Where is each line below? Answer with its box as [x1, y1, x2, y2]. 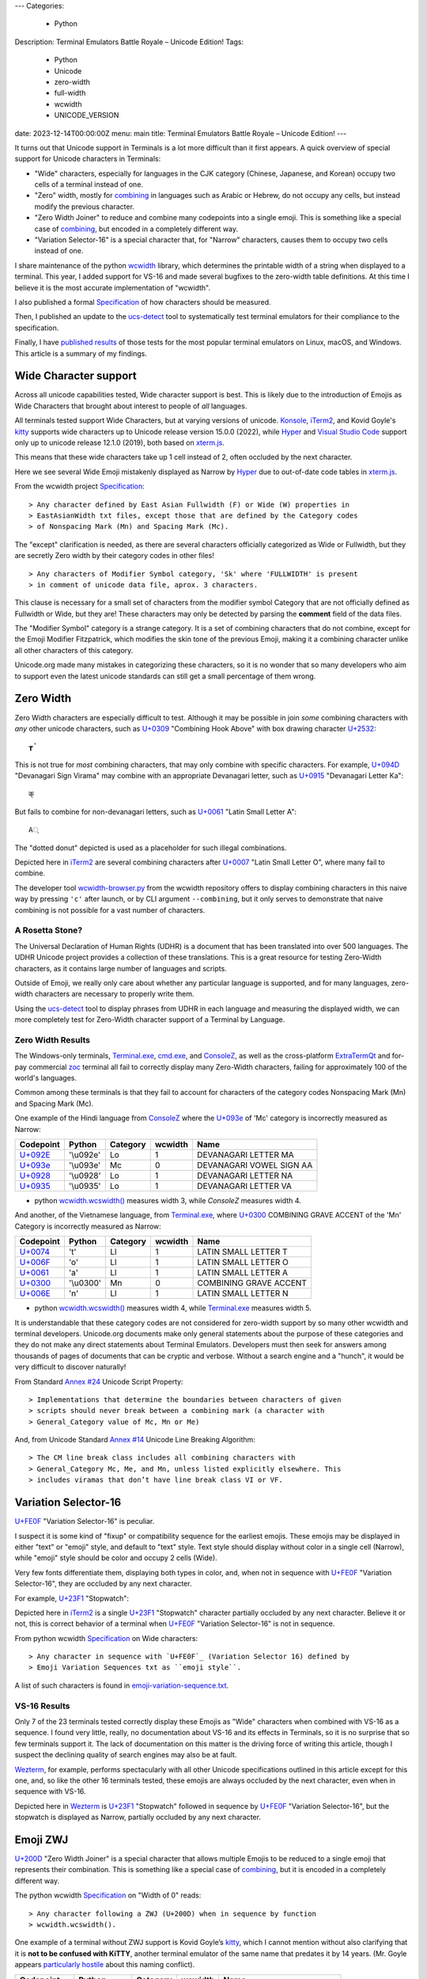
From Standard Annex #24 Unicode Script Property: [14, 1377, 183, 1386]
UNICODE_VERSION [54, 111, 119, 120]
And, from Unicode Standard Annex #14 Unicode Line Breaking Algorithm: [14, 1435, 256, 1445]
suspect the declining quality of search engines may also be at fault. [14, 1750, 237, 1760]
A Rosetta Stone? [14, 925, 83, 936]
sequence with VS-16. [14, 1787, 86, 1796]
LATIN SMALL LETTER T [197, 1247, 288, 1258]
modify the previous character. [34, 202, 134, 211]
